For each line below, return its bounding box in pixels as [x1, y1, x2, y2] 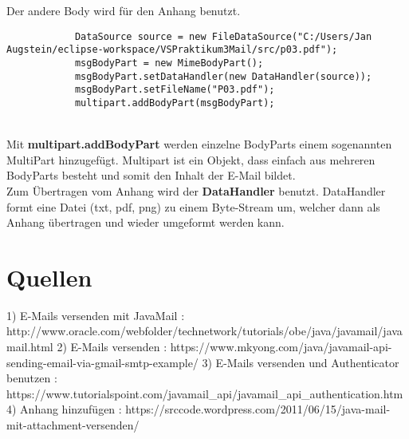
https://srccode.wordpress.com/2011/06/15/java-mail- [125, 401, 391, 417]
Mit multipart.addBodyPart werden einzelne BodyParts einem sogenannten [6, 136, 392, 152]
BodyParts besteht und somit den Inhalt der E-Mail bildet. [6, 167, 296, 184]
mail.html [6, 338, 53, 354]
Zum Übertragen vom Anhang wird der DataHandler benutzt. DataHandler [6, 182, 386, 199]
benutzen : [6, 370, 57, 386]
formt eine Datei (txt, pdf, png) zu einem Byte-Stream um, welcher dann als [6, 198, 380, 215]
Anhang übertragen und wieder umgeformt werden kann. [6, 214, 285, 231]
